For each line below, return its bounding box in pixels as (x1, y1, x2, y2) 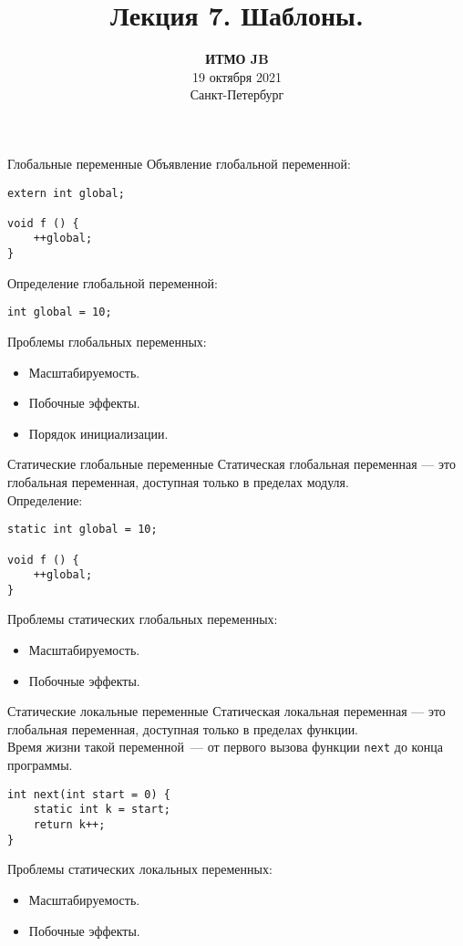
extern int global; (7, 186, 125, 200)
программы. (7, 755, 73, 774)
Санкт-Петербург (190, 85, 284, 104)
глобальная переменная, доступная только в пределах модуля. (7, 473, 349, 491)
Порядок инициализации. (28, 423, 169, 442)
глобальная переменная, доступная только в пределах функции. (7, 719, 359, 738)
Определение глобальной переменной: (7, 273, 218, 292)
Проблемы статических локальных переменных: (7, 859, 273, 878)
